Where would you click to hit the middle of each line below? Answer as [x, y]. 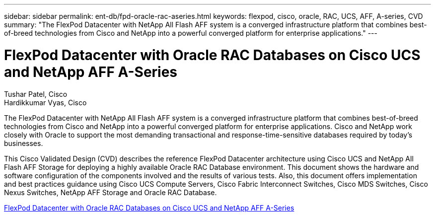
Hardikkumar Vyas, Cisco [45, 102]
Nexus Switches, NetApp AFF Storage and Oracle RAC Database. [110, 192]
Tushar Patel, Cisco [36, 94]
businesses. [24, 143]
